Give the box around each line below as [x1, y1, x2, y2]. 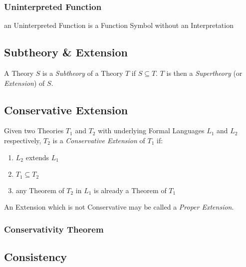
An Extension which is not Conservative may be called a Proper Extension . [4, 202, 234, 212]
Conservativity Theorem [4, 223, 104, 235]
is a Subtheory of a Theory [42, 68, 123, 78]
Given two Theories [4, 125, 64, 136]
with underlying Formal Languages [98, 125, 205, 136]
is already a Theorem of [94, 185, 167, 195]
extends [25, 152, 49, 162]
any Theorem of [15, 185, 64, 195]
